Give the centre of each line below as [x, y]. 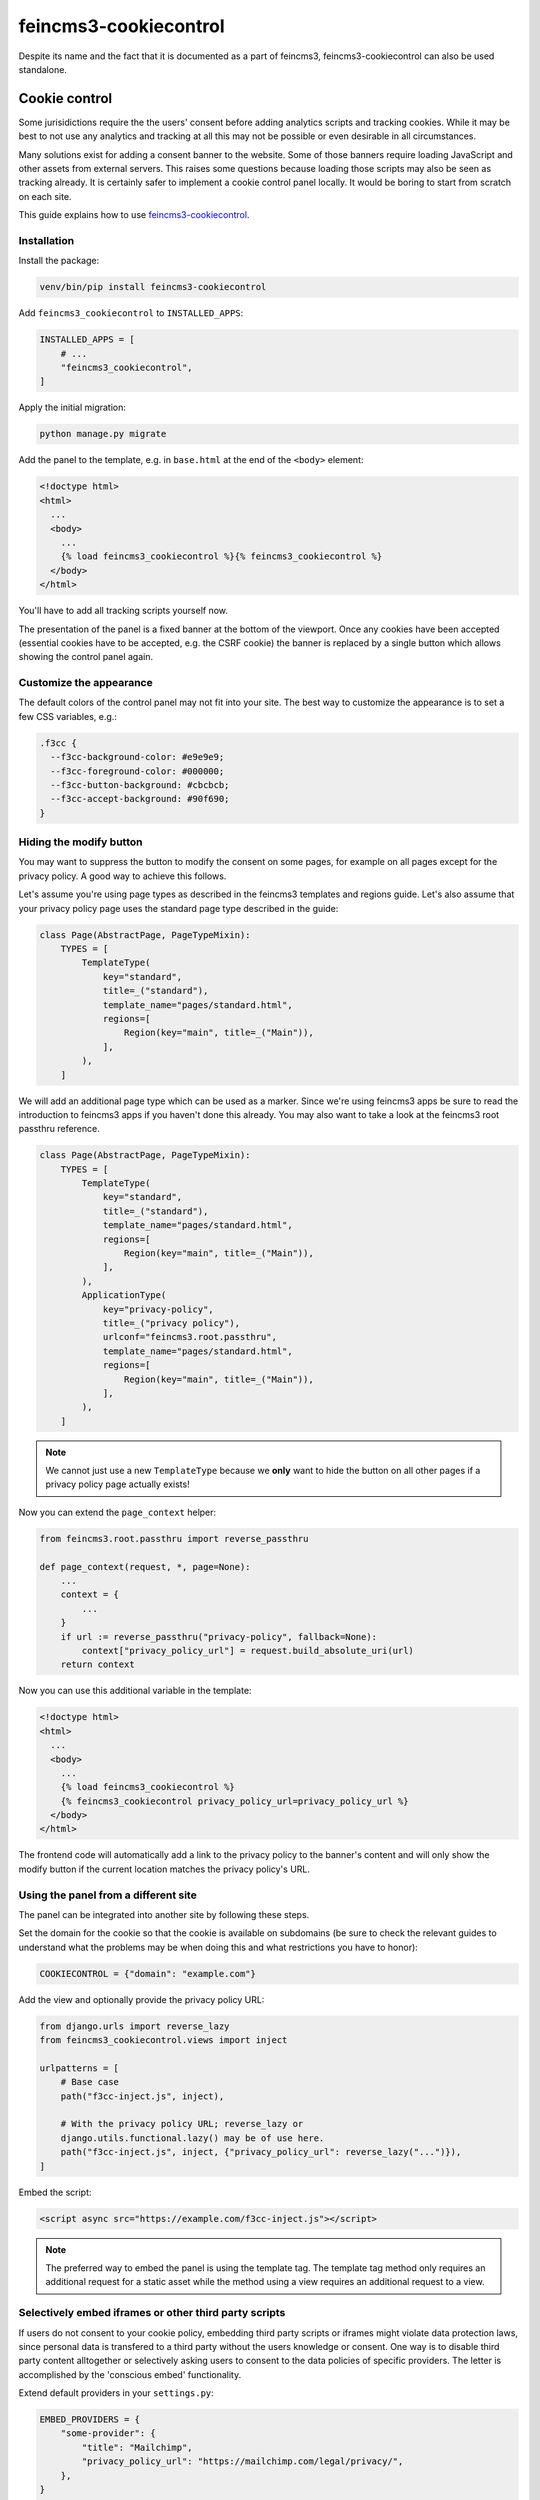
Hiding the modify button [80, 842]
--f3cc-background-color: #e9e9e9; [137, 757]
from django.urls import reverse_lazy [134, 2026]
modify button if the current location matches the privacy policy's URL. [164, 1869]
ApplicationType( [124, 1295]
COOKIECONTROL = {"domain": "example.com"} [148, 1973]
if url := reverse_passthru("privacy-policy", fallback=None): [219, 1636]
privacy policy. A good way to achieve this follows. [122, 876]
